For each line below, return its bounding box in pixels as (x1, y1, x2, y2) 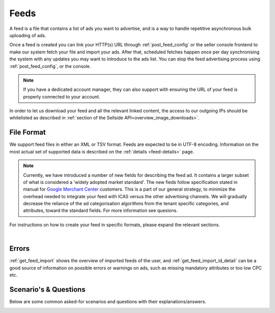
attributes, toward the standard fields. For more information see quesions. (23, 207, 178, 213)
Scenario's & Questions (9, 285, 86, 294)
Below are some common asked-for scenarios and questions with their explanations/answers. (9, 298, 206, 304)
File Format (9, 128, 46, 137)
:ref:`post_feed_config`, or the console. (9, 63, 91, 69)
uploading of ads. (9, 32, 46, 38)
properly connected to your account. (23, 93, 100, 100)
